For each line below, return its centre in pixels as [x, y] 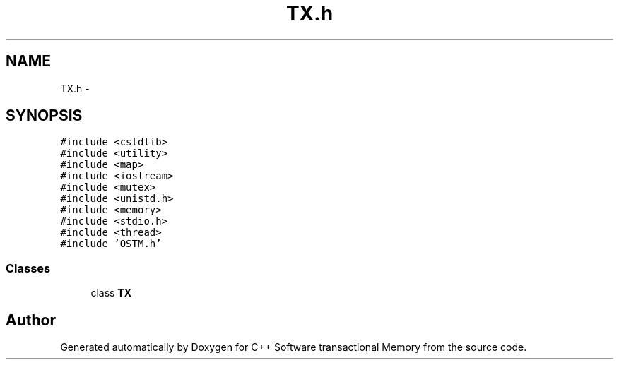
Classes [28, 268]
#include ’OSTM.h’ [111, 244]
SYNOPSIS [44, 116]
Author [31, 320]
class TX [111, 293]
